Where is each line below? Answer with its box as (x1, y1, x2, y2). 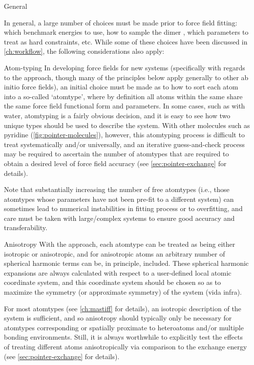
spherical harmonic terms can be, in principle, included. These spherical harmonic (4, 258, 249, 268)
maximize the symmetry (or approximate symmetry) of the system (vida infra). (4, 287, 242, 297)
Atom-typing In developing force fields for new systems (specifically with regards (4, 62, 245, 72)
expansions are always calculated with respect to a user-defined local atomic (4, 267, 232, 278)
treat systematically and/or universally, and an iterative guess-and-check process (4, 139, 245, 149)
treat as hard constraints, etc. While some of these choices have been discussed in (4, 36, 248, 46)
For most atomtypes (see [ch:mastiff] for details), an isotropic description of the (4, 303, 241, 313)
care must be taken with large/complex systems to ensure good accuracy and (4, 213, 235, 223)
